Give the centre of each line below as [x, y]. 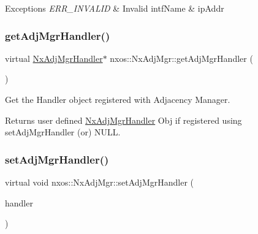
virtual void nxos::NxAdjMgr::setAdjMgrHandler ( [99, 182]
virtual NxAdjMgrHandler [54, 58]
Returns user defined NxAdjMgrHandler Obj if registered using [123, 120]
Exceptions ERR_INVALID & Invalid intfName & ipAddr [115, 8]
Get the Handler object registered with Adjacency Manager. [118, 99]
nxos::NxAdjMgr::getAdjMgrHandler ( [181, 58]
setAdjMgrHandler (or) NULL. [63, 132]
